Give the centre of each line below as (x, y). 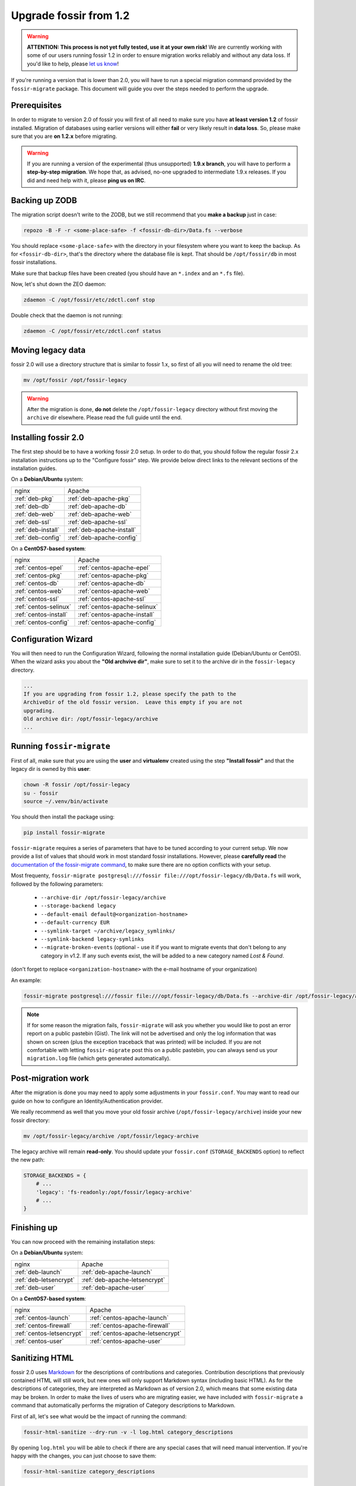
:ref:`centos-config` (42, 622)
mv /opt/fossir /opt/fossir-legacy (75, 380)
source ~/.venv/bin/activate (66, 802)
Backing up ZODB (44, 200)
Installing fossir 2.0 (47, 438)
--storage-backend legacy (78, 906)
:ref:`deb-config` (38, 537)
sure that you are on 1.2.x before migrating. (64, 136)
